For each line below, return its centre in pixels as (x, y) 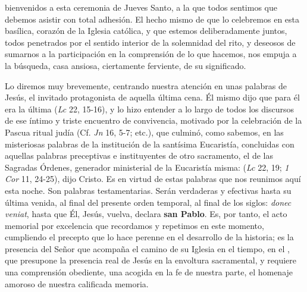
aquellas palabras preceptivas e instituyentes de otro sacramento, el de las (139, 156)
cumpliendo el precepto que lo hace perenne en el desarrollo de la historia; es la (149, 237)
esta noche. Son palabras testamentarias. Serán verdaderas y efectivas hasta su (148, 190)
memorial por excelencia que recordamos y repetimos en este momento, (134, 225)
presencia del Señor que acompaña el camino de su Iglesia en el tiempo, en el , (147, 248)
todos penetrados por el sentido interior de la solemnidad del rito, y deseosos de (150, 42)
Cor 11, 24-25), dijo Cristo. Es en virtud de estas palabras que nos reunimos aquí (153, 179)
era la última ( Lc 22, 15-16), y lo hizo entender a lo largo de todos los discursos (149, 109)
